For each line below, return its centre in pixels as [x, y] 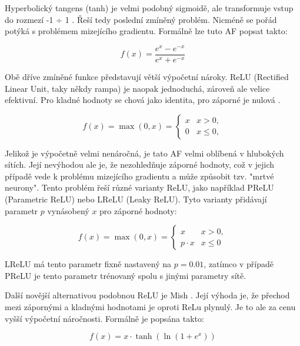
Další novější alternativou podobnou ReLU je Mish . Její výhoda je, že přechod [147, 295]
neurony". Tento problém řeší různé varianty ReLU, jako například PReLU [139, 187]
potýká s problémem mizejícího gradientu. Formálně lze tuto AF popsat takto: [146, 31]
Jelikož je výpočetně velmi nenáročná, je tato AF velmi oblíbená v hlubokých [144, 153]
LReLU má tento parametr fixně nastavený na [88, 264]
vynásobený [68, 210]
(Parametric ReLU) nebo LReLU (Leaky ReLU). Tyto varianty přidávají [136, 199]
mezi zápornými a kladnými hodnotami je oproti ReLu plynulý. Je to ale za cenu [150, 307]
